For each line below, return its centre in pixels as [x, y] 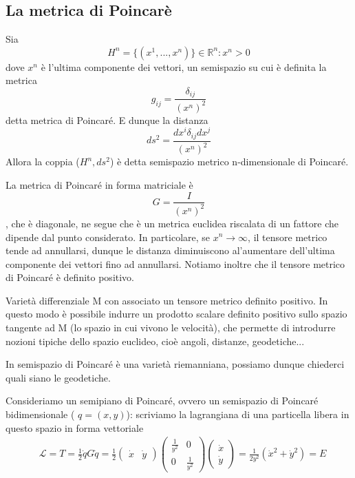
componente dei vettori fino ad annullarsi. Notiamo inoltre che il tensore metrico [175, 263]
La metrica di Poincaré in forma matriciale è [99, 184]
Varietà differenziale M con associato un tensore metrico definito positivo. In [167, 300]
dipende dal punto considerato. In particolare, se [108, 237]
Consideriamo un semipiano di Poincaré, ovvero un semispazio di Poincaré [162, 401]
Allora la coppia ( [43, 162]
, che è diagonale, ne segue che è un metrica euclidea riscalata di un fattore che [172, 223]
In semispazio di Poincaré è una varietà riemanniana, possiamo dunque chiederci [175, 364]
